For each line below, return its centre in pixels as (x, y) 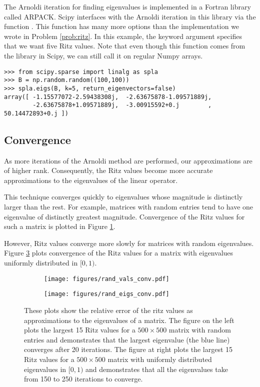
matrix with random (200, 330)
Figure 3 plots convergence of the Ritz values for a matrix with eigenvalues (119, 253)
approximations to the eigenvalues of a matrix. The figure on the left (129, 320)
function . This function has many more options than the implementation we (122, 26)
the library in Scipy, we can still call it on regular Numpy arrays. (103, 55)
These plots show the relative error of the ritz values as (108, 310)
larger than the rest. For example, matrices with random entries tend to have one (129, 207)
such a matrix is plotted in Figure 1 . (60, 226)
